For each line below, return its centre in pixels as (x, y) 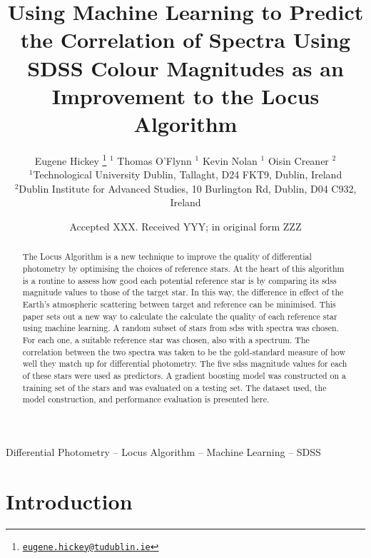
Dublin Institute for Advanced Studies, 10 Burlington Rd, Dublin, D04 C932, (188, 188)
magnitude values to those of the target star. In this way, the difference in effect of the (183, 292)
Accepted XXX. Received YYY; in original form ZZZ (185, 226)
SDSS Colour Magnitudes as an (185, 67)
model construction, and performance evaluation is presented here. (146, 399)
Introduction (69, 501)
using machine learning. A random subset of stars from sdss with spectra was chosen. (181, 328)
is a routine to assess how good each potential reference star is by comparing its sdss (179, 280)
